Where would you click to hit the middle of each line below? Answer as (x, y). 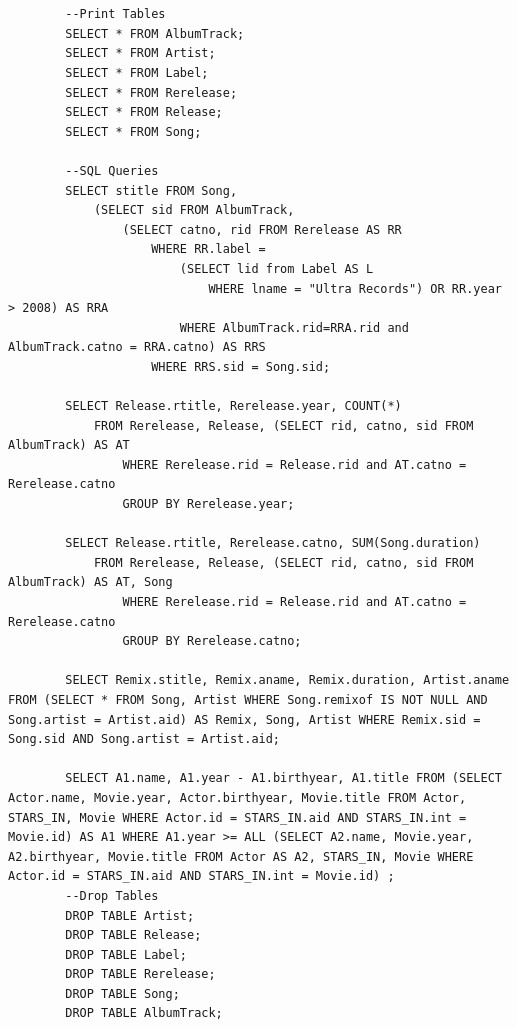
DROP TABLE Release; (133, 935)
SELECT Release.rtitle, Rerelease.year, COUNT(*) (233, 406)
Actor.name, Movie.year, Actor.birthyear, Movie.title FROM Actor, (237, 797)
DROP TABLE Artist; (130, 915)
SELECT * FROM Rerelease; (151, 92)
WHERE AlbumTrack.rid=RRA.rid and (294, 327)
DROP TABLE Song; (122, 993)
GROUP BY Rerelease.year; (208, 504)
